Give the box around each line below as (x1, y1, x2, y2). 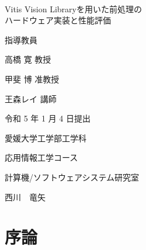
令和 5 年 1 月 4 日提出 (5, 112, 91, 124)
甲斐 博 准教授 (5, 72, 60, 85)
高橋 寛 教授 (5, 53, 51, 65)
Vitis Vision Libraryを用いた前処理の (5, 2, 142, 15)
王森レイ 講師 (5, 92, 57, 105)
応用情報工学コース (5, 151, 78, 164)
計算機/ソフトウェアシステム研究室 (5, 171, 140, 183)
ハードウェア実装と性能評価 (5, 14, 111, 26)
